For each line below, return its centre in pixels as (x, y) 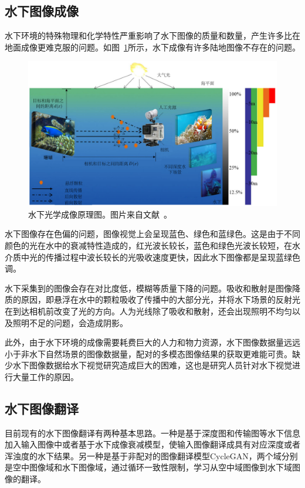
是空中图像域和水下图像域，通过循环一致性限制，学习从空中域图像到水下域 (148, 467)
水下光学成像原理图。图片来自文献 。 (100, 214)
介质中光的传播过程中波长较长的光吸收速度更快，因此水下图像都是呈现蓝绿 (148, 257)
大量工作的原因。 (45, 376)
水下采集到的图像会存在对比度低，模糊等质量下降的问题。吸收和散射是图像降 (152, 288)
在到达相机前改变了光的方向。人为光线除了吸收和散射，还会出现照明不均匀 (148, 311)
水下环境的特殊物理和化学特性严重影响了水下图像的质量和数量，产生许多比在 (152, 35)
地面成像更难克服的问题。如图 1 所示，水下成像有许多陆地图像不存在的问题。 (152, 47)
